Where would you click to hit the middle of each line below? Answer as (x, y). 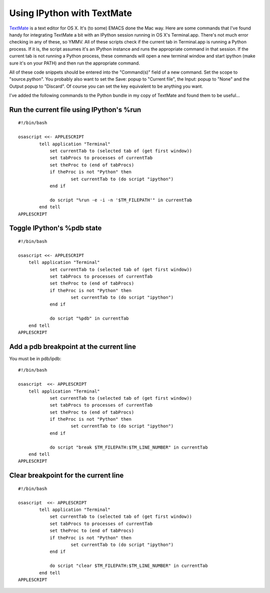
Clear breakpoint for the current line (66, 476)
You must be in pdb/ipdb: (35, 359)
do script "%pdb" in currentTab (89, 319)
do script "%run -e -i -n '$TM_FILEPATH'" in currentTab (121, 200)
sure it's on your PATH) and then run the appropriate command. (74, 63)
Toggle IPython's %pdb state (55, 228)
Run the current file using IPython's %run (75, 109)
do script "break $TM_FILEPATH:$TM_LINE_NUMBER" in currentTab (129, 447)
